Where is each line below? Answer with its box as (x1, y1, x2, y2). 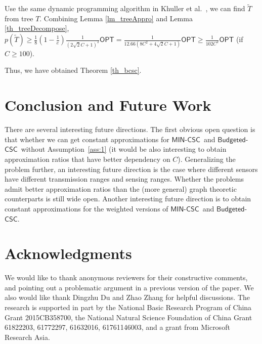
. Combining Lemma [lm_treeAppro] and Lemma (39, 13, 193, 23)
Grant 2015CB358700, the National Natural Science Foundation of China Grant (5, 312, 252, 322)
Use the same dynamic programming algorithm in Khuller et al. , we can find (5, 3, 245, 14)
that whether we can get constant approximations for (5, 134, 169, 144)
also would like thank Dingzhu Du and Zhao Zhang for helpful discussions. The (5, 292, 250, 303)
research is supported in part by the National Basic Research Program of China (5, 302, 252, 313)
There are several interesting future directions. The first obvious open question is (5, 124, 255, 135)
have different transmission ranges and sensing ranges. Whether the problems (5, 174, 244, 184)
